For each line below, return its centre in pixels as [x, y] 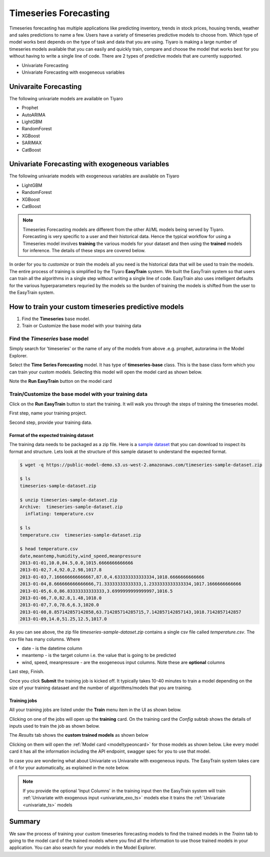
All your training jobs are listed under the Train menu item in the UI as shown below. [95, 710]
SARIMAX [32, 143]
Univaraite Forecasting [45, 86]
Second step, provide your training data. [51, 422]
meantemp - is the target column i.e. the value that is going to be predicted [99, 655]
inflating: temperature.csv [59, 514]
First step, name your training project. [48, 413]
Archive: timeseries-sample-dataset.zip [71, 507]
